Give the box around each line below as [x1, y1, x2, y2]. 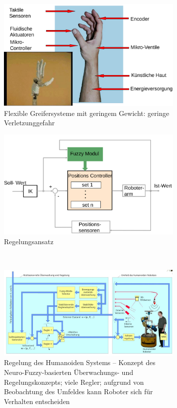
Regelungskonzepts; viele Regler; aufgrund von [4, 376, 144, 387]
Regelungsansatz [4, 236, 54, 246]
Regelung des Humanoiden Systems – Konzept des [4, 357, 156, 368]
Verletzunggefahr [4, 117, 55, 128]
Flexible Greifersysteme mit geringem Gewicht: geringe [4, 108, 169, 118]
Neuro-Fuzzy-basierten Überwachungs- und [4, 367, 133, 377]
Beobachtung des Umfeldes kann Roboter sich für [4, 386, 153, 397]
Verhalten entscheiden [4, 396, 70, 406]
